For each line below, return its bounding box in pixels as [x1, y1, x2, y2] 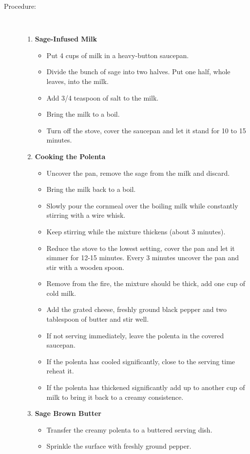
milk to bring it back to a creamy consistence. [46, 392, 184, 402]
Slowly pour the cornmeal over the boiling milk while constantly [46, 200, 238, 210]
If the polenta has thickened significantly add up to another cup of [46, 382, 245, 392]
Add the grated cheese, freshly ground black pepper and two [46, 304, 227, 314]
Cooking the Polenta [35, 151, 106, 161]
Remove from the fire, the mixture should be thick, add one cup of [46, 278, 246, 289]
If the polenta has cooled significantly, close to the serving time [46, 356, 235, 366]
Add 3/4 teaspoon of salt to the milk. [46, 92, 159, 103]
